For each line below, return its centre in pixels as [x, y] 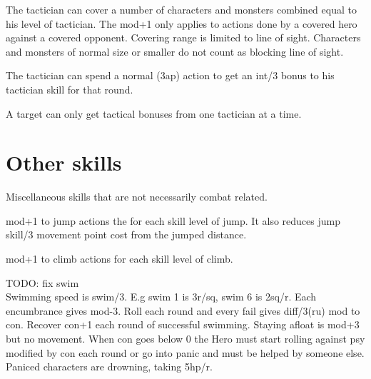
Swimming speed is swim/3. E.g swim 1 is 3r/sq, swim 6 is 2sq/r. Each [161, 297]
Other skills [64, 162]
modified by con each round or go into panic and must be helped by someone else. [185, 352]
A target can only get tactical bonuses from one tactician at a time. [154, 113]
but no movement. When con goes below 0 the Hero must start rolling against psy [185, 339]
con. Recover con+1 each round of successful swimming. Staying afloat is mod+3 [183, 324]
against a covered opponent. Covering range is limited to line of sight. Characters [183, 37]
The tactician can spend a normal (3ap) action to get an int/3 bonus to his [170, 75]
